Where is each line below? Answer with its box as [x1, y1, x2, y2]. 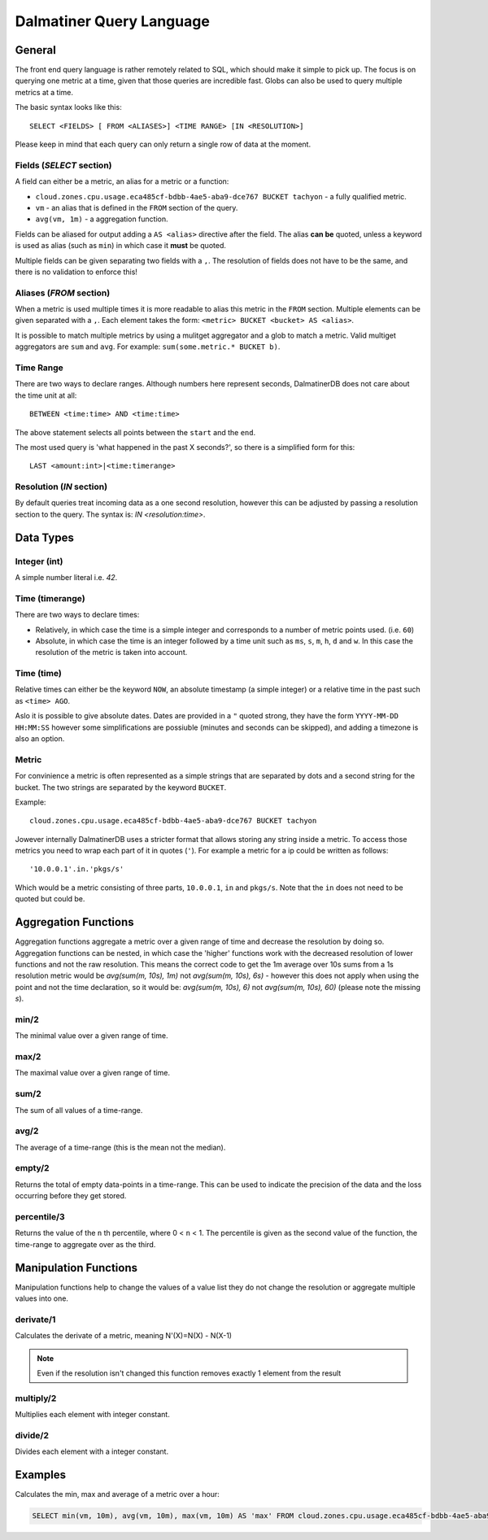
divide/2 [15, 1429, 49, 1441]
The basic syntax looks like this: [15, 103, 122, 112]
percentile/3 [15, 1211, 65, 1222]
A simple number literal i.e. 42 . [15, 572, 118, 582]
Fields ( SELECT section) [15, 159, 112, 171]
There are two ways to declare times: [15, 610, 140, 620]
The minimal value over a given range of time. [15, 1031, 168, 1040]
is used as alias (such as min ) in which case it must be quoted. [15, 241, 227, 251]
